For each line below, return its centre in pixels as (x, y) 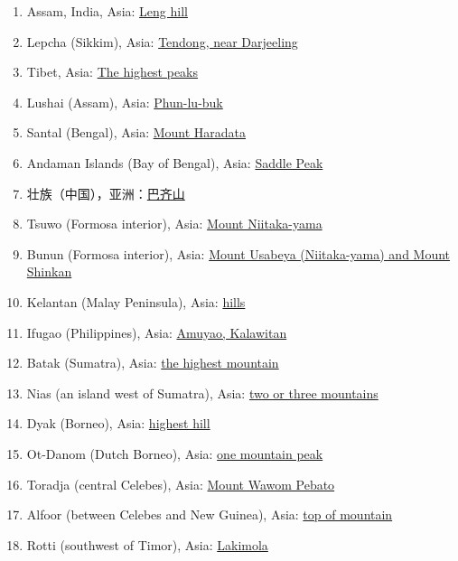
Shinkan (49, 271)
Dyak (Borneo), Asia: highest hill (118, 423)
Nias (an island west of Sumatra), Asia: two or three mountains (202, 393)
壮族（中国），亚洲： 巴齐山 (106, 193)
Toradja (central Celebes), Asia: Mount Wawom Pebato (181, 484)
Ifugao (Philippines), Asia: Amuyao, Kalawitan (157, 332)
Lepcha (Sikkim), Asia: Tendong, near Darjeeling (162, 41)
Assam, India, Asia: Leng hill (107, 11)
